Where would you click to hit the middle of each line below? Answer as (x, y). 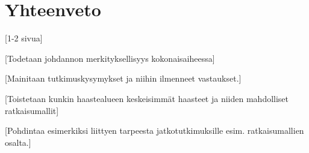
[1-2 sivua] (24, 38)
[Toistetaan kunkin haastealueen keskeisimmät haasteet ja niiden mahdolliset (147, 98)
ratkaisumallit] (32, 110)
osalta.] (18, 142)
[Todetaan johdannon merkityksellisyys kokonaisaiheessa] (110, 58)
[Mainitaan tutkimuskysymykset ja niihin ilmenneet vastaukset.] (123, 78)
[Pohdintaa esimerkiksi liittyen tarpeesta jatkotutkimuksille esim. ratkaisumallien (154, 130)
